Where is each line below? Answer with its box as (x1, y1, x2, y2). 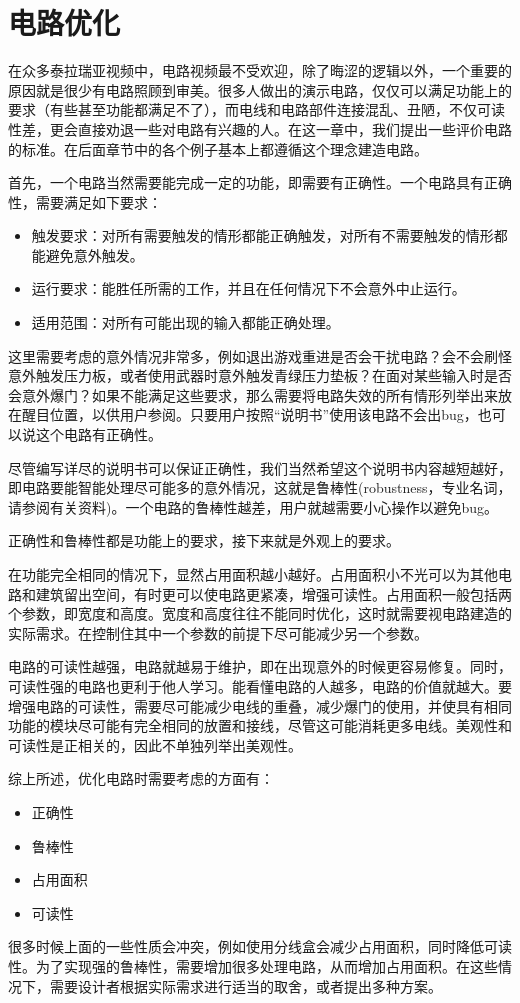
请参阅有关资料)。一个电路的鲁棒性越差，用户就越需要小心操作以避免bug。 (8, 496, 499, 517)
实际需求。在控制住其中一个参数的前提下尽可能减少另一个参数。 (8, 622, 428, 643)
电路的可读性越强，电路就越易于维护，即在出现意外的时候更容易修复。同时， (8, 656, 512, 677)
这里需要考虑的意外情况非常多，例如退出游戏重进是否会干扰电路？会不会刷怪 (8, 345, 512, 366)
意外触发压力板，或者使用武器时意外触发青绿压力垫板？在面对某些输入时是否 (8, 365, 512, 386)
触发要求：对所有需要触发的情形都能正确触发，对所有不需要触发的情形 (31, 225, 494, 246)
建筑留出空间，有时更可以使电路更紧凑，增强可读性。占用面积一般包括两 (35, 583, 512, 604)
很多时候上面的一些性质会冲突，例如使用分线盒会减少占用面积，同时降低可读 (8, 936, 512, 957)
